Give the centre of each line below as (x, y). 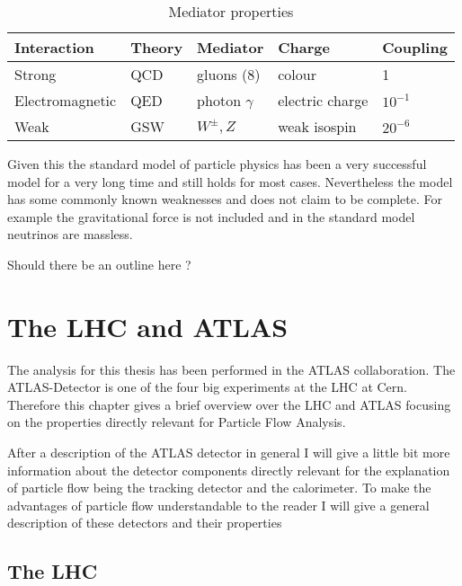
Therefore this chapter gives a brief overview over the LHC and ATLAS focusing (229, 404)
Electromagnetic (66, 100)
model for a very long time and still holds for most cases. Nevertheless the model (230, 181)
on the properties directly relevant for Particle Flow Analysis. (177, 422)
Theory (157, 47)
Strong (36, 74)
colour (297, 74)
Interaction (54, 47)
